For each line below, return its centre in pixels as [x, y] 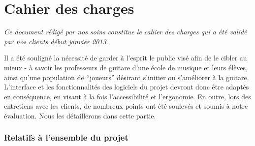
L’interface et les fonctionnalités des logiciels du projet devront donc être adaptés [127, 87]
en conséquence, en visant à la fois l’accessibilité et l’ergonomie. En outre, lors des [127, 96]
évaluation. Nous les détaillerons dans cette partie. [80, 115]
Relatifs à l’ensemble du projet [66, 137]
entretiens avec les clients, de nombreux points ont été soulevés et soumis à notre [126, 106]
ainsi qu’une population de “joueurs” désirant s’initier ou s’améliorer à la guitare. [127, 77]
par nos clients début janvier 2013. [56, 41]
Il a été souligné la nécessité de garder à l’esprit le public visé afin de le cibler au [126, 58]
